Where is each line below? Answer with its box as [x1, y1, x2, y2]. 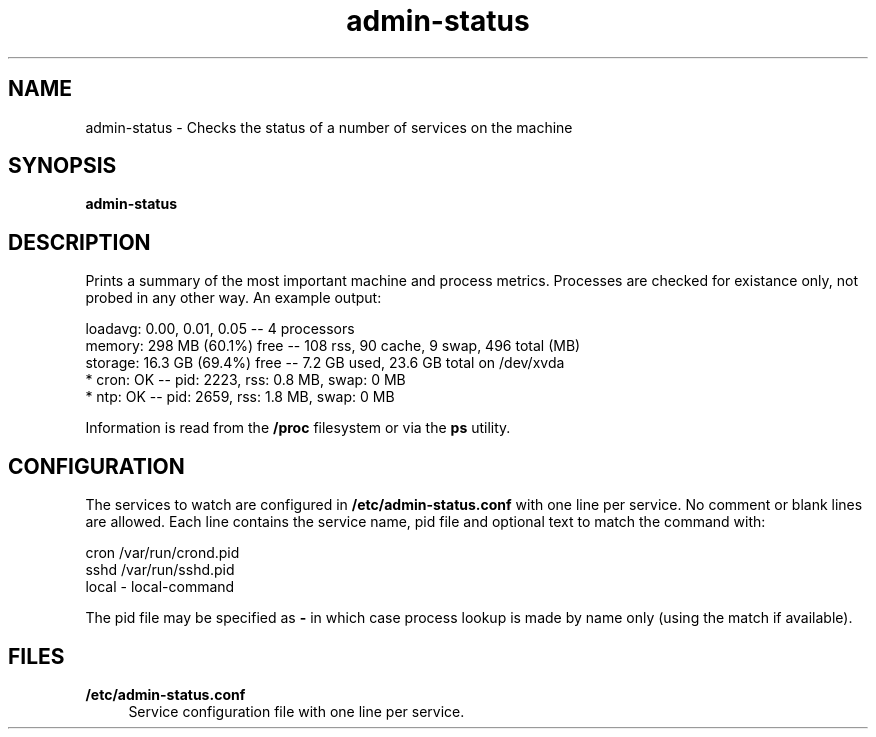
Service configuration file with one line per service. [128, 702, 465, 720]
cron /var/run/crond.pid [85, 544, 240, 562]
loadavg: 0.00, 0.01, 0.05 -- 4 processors [85, 320, 355, 338]
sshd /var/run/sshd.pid [85, 561, 235, 579]
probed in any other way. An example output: [85, 289, 382, 307]
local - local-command [85, 578, 235, 596]
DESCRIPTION [8, 229, 151, 255]
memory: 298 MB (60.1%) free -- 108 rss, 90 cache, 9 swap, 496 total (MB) [85, 337, 581, 355]
